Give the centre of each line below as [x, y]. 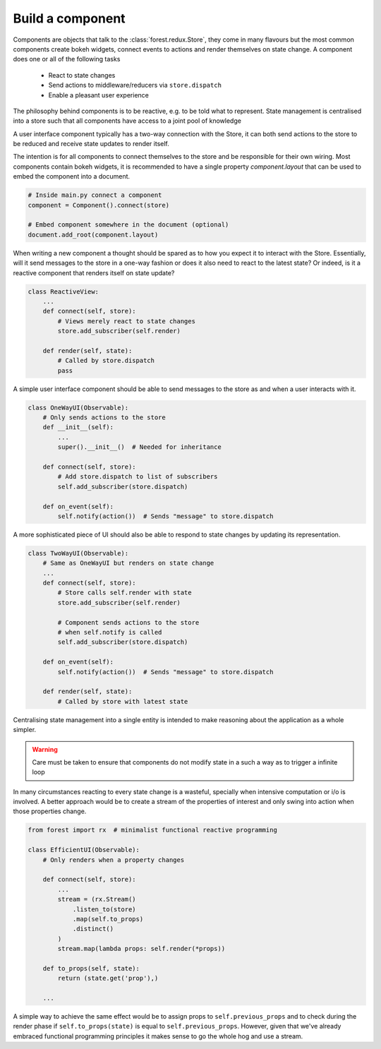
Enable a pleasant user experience [99, 95]
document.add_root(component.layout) [93, 234]
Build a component [69, 18]
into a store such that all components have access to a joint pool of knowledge [127, 121]
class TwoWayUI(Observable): [78, 553]
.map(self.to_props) [108, 919]
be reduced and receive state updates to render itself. [91, 144]
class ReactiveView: [63, 292]
